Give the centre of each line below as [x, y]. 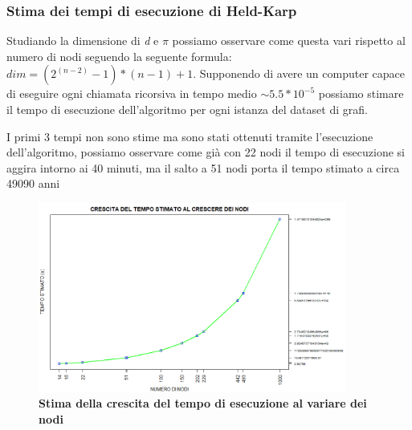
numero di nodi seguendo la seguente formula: [119, 56]
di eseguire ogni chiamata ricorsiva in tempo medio [132, 93]
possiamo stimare [361, 93]
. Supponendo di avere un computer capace [299, 73]
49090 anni [33, 183]
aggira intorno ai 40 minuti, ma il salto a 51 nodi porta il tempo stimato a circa [203, 167]
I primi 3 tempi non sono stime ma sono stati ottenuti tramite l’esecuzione [190, 136]
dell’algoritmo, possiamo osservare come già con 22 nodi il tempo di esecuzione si [206, 152]
